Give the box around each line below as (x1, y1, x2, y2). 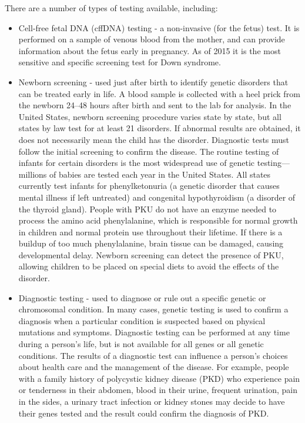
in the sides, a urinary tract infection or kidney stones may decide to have (18, 395, 285, 407)
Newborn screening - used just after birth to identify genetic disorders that (18, 75, 289, 88)
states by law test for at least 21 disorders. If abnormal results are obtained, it (18, 122, 301, 134)
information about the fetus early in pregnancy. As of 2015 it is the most (18, 44, 281, 56)
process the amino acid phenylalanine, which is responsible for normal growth (18, 214, 298, 227)
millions (18, 168, 47, 180)
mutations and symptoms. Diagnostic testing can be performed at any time (18, 326, 290, 338)
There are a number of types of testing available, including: (5, 2, 218, 14)
